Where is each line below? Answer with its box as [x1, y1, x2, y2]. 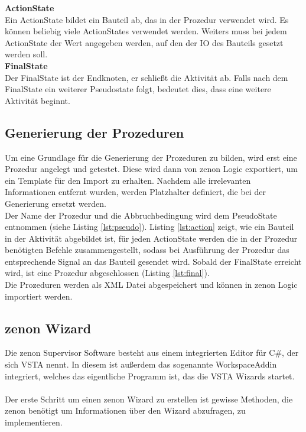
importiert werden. [5, 290, 73, 302]
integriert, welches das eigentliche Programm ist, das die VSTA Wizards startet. [5, 369, 295, 382]
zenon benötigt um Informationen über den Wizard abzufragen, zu [5, 404, 246, 417]
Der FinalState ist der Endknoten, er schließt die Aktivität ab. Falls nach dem [5, 71, 288, 83]
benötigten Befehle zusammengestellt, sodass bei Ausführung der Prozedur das [5, 243, 289, 256]
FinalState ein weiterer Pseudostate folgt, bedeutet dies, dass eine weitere [5, 83, 271, 95]
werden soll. [5, 48, 48, 60]
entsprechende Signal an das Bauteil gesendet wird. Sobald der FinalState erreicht [5, 255, 302, 267]
